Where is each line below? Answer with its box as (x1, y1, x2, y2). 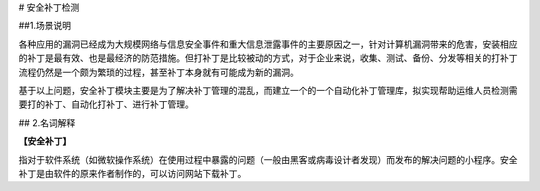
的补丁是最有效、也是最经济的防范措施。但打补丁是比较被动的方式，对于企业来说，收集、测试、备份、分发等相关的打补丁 (18, 52, 518, 64)
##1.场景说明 (18, 20, 72, 32)
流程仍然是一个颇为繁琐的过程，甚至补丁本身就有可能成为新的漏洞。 (18, 66, 299, 78)
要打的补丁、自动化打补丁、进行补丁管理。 (18, 98, 194, 110)
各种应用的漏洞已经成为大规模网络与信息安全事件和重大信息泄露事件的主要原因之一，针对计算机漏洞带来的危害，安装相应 (18, 38, 518, 50)
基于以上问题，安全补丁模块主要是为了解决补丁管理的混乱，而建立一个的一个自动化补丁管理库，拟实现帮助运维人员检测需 (18, 84, 518, 96)
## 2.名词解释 (18, 116, 76, 129)
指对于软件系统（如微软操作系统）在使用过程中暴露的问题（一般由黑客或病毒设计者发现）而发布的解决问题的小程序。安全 (18, 153, 518, 165)
